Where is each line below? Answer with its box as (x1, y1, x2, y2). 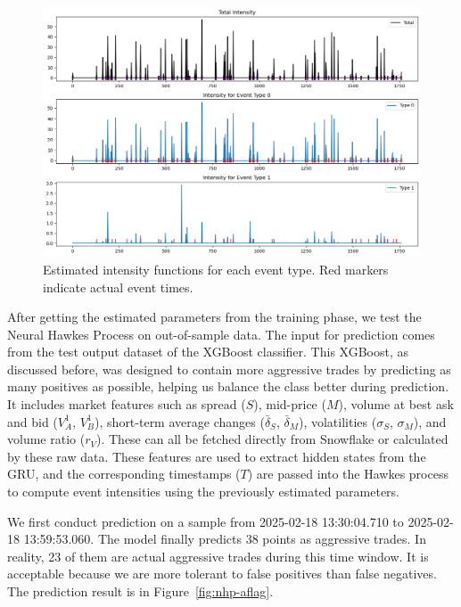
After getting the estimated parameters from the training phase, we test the (7, 308, 422, 326)
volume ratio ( (7, 430, 86, 448)
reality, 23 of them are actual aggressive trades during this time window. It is (7, 546, 429, 565)
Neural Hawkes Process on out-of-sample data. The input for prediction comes (7, 324, 435, 343)
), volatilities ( (298, 412, 377, 431)
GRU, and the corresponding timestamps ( (7, 464, 241, 483)
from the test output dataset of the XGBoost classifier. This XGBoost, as (7, 342, 409, 361)
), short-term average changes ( (95, 412, 265, 431)
